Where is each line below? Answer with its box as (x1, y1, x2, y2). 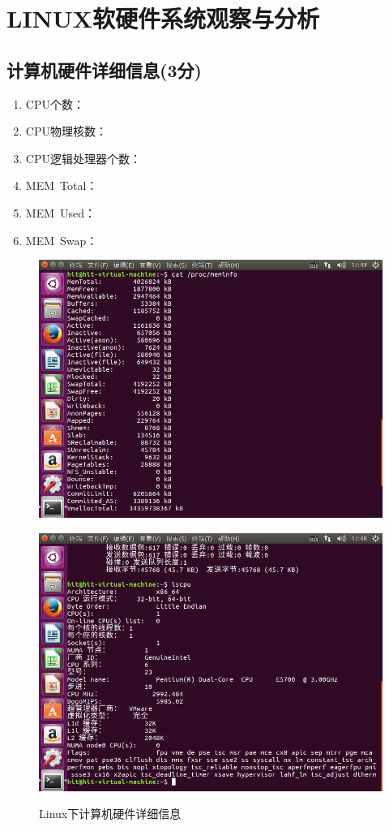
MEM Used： (25, 204, 96, 221)
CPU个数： (25, 95, 84, 112)
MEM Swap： (25, 231, 98, 248)
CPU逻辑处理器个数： (25, 149, 141, 166)
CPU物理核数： (25, 123, 107, 140)
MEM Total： (25, 177, 98, 194)
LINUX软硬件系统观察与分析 (6, 2, 319, 35)
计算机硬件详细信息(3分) (6, 57, 202, 82)
